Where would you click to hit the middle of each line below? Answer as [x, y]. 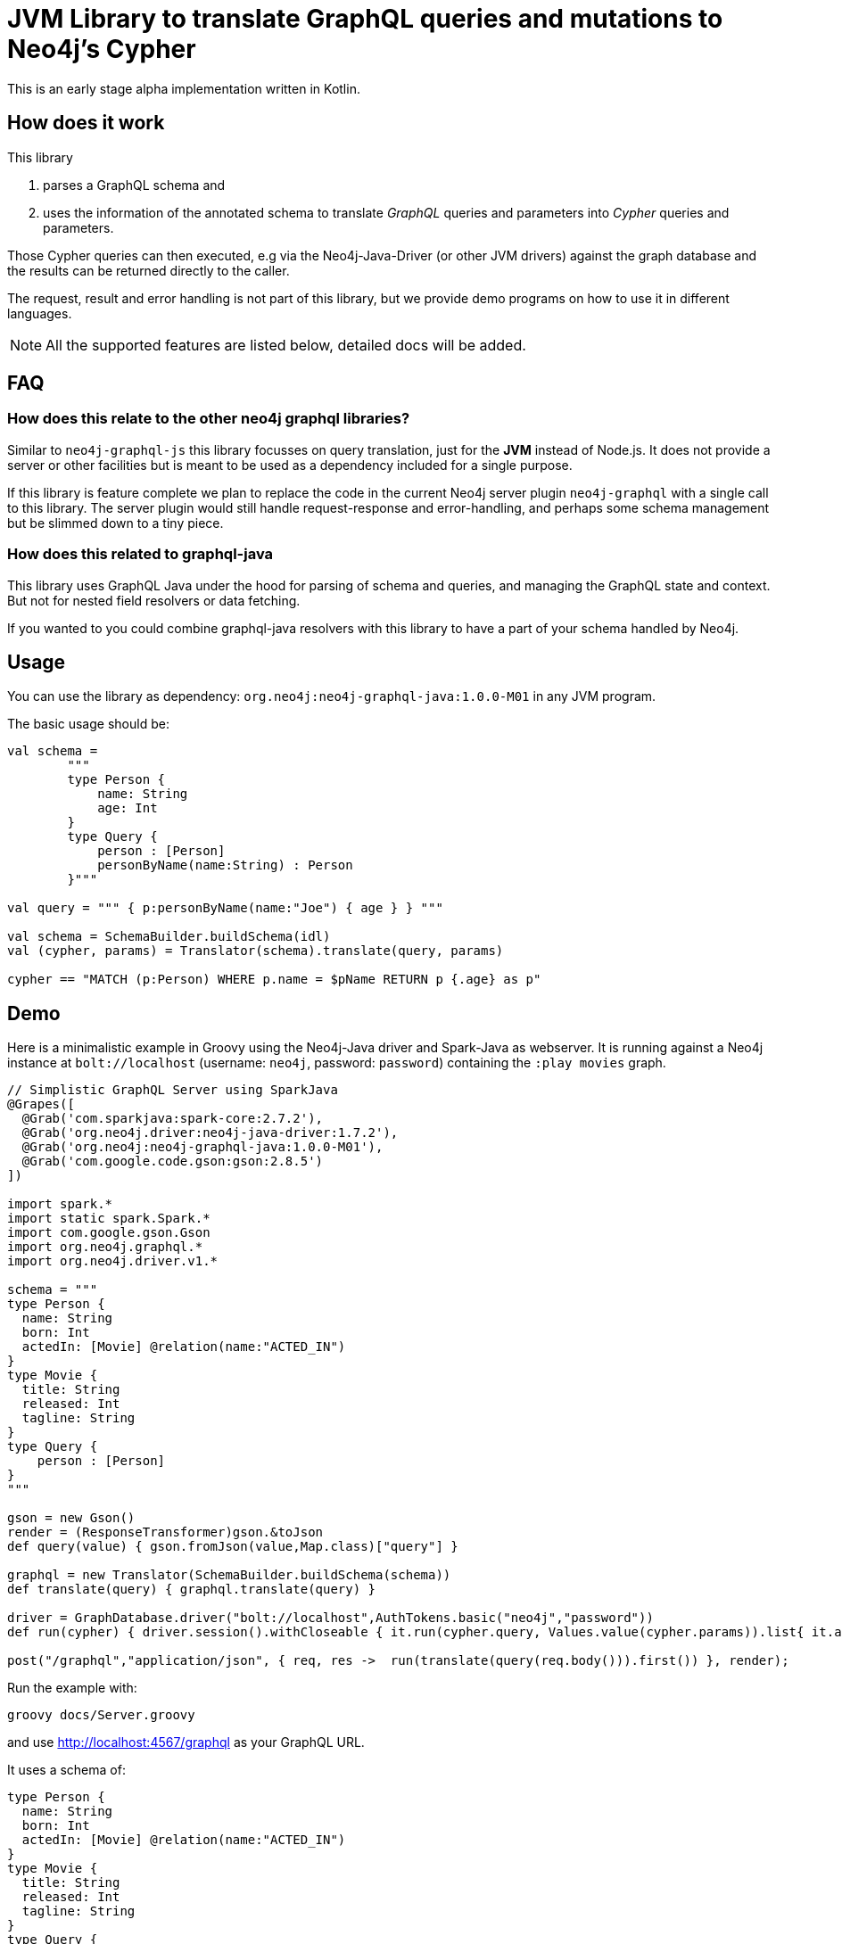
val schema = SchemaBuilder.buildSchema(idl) [169, 937]
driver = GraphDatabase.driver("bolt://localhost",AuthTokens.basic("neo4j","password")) [330, 1618]
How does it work [86, 123]
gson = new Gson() [71, 1518]
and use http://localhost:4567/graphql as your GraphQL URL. [186, 1742]
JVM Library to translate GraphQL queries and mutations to [365, 19]
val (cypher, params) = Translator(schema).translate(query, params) [256, 951]
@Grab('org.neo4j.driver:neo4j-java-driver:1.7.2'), [210, 1133]
